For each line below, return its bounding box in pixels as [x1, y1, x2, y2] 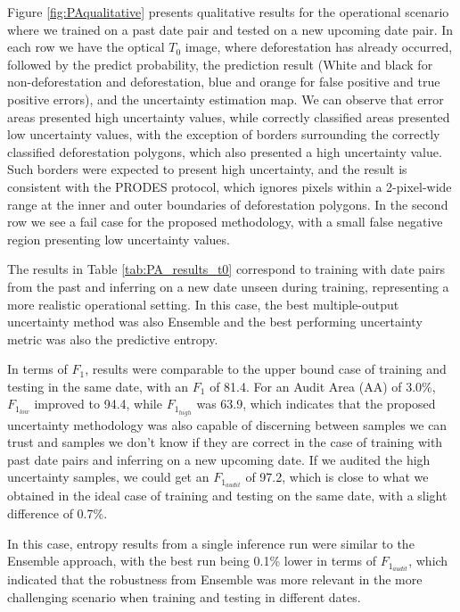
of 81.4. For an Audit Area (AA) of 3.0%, [209, 376, 436, 395]
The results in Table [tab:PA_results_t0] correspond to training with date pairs [7, 260, 445, 278]
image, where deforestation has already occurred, [185, 37, 453, 56]
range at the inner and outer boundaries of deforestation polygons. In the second [7, 194, 448, 213]
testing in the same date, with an [7, 376, 189, 395]
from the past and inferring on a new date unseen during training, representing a [7, 277, 449, 295]
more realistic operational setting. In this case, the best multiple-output [7, 294, 399, 313]
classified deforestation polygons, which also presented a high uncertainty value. [7, 142, 442, 161]
